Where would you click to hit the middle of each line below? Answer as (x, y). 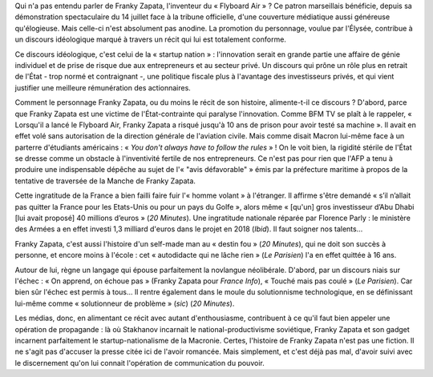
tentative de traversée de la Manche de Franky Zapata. (105, 181)
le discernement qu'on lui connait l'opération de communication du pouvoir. (140, 363)
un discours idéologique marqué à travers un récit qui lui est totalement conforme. (150, 39)
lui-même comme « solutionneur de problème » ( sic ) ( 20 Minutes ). (125, 303)
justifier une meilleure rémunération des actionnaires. (103, 87)
